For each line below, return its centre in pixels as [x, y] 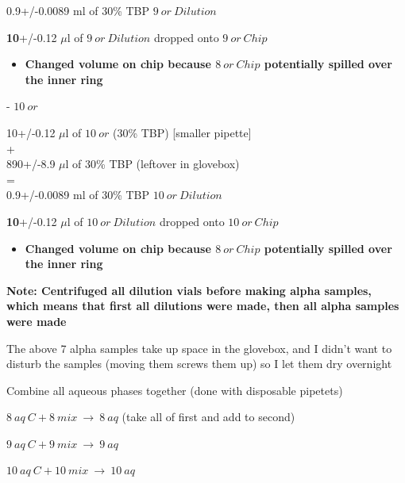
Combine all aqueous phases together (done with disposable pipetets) [175, 390]
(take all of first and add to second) [208, 417]
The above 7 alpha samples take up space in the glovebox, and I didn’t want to [199, 348]
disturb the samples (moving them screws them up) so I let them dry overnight [199, 364]
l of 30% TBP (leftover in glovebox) [152, 164]
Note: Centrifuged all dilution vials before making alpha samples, [189, 290]
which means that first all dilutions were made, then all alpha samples [203, 306]
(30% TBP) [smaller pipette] [182, 132]
